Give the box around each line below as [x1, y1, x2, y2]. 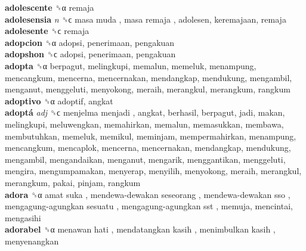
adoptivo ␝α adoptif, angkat [5, 94, 113, 107]
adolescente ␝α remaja [5, 1, 94, 13]
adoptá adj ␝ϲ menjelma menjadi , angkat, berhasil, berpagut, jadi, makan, [5, 106, 285, 119]
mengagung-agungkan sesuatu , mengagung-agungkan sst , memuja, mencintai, [5, 200, 293, 212]
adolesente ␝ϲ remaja [5, 24, 89, 37]
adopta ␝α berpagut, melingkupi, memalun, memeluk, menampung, [5, 59, 256, 72]
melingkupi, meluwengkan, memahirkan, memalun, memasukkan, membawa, [5, 117, 284, 130]
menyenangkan [5, 234, 59, 247]
